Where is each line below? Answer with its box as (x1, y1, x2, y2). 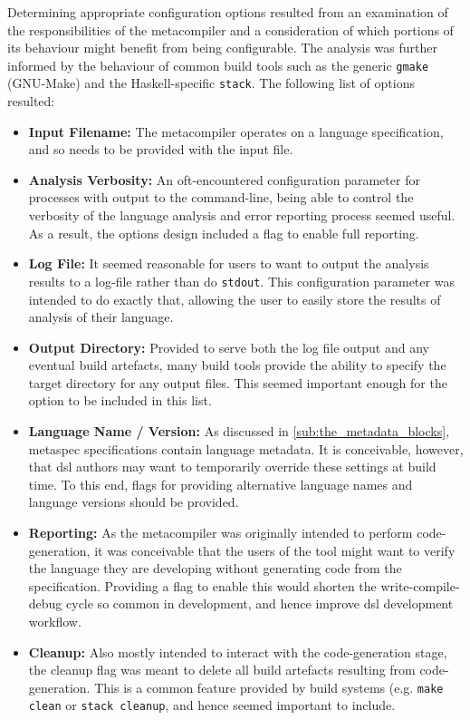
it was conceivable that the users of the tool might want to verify (94, 540, 456, 559)
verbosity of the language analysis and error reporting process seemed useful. (28, 206, 456, 225)
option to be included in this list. (28, 391, 212, 410)
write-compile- (380, 576, 460, 595)
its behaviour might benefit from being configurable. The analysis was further (7, 38, 437, 57)
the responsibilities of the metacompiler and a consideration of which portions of (7, 20, 454, 39)
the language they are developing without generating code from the (28, 559, 402, 578)
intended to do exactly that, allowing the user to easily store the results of (28, 289, 441, 308)
